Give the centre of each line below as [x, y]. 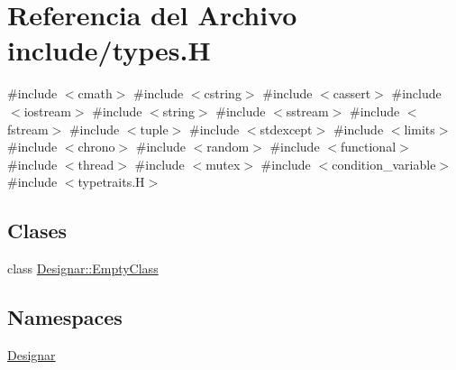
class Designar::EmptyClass [83, 268]
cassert [352, 93]
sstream [307, 111]
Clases [37, 231]
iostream [47, 111]
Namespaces [65, 317]
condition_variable [384, 164]
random [228, 147]
